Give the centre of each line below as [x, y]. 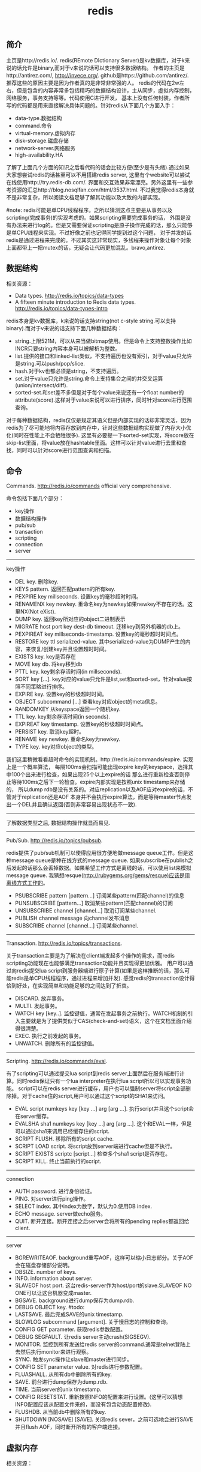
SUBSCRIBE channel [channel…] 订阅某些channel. [77, 926]
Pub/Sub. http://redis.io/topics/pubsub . [54, 840]
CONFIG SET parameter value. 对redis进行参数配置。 [80, 1367]
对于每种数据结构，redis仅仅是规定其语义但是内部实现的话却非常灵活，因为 [99, 420]
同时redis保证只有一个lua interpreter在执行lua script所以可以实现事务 [101, 1081]
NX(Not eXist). [38, 612]
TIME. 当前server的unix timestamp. [58, 1389]
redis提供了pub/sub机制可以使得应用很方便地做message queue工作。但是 [97, 853]
